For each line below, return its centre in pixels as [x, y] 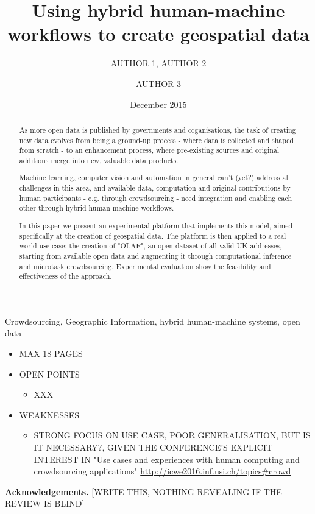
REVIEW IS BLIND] [45, 503]
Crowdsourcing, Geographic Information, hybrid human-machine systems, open [153, 321]
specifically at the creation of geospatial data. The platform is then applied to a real [153, 235]
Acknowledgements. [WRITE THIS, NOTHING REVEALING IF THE [143, 491]
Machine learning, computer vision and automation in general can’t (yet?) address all [155, 178]
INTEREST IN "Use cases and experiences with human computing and [167, 459]
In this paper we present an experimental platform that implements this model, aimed [156, 225]
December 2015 [158, 104]
